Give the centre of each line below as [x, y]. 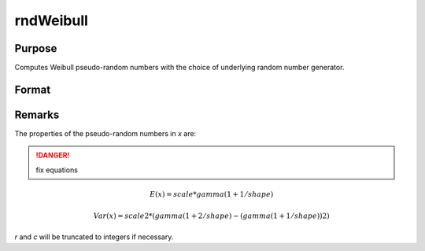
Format [33, 89]
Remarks [37, 114]
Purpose [36, 48]
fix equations [57, 170]
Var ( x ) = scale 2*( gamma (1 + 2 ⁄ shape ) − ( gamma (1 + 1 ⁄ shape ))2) [211, 216]
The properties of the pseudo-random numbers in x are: [105, 133]
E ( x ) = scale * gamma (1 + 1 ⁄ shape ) [212, 194]
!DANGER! [53, 155]
